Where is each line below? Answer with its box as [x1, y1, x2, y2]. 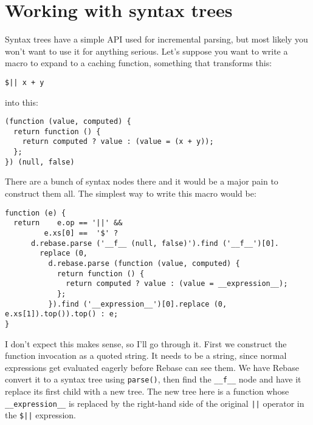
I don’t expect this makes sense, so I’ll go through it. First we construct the [5, 337, 287, 350]
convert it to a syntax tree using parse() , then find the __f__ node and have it [5, 373, 301, 386]
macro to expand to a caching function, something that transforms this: [5, 56, 272, 69]
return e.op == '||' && [13, 219, 123, 228]
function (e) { [5, 208, 66, 217]
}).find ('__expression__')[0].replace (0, [48, 299, 227, 308]
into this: [5, 95, 38, 108]
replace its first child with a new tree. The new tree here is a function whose [5, 384, 289, 397]
